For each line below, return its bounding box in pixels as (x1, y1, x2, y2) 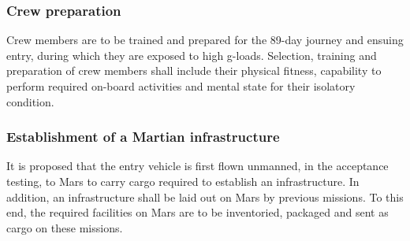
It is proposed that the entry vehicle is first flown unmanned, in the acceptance (6, 158, 389, 174)
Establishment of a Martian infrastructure (6, 127, 280, 146)
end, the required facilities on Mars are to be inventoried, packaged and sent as (6, 204, 389, 221)
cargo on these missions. (6, 219, 123, 235)
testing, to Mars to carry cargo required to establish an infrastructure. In (6, 173, 360, 189)
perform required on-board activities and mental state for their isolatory (6, 78, 356, 94)
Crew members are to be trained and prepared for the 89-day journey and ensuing (6, 32, 404, 48)
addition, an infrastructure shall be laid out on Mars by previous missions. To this (6, 188, 404, 205)
